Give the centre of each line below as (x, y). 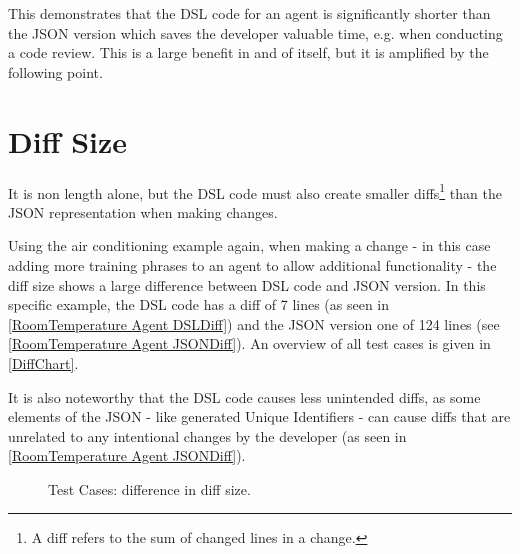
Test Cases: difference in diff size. (149, 488)
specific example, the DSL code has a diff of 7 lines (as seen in (199, 304)
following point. (55, 71)
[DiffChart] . (43, 362)
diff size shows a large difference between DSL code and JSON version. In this (247, 284)
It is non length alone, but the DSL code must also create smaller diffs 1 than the (255, 191)
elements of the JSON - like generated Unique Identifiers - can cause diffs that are (259, 416)
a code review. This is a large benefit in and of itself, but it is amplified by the (248, 52)
